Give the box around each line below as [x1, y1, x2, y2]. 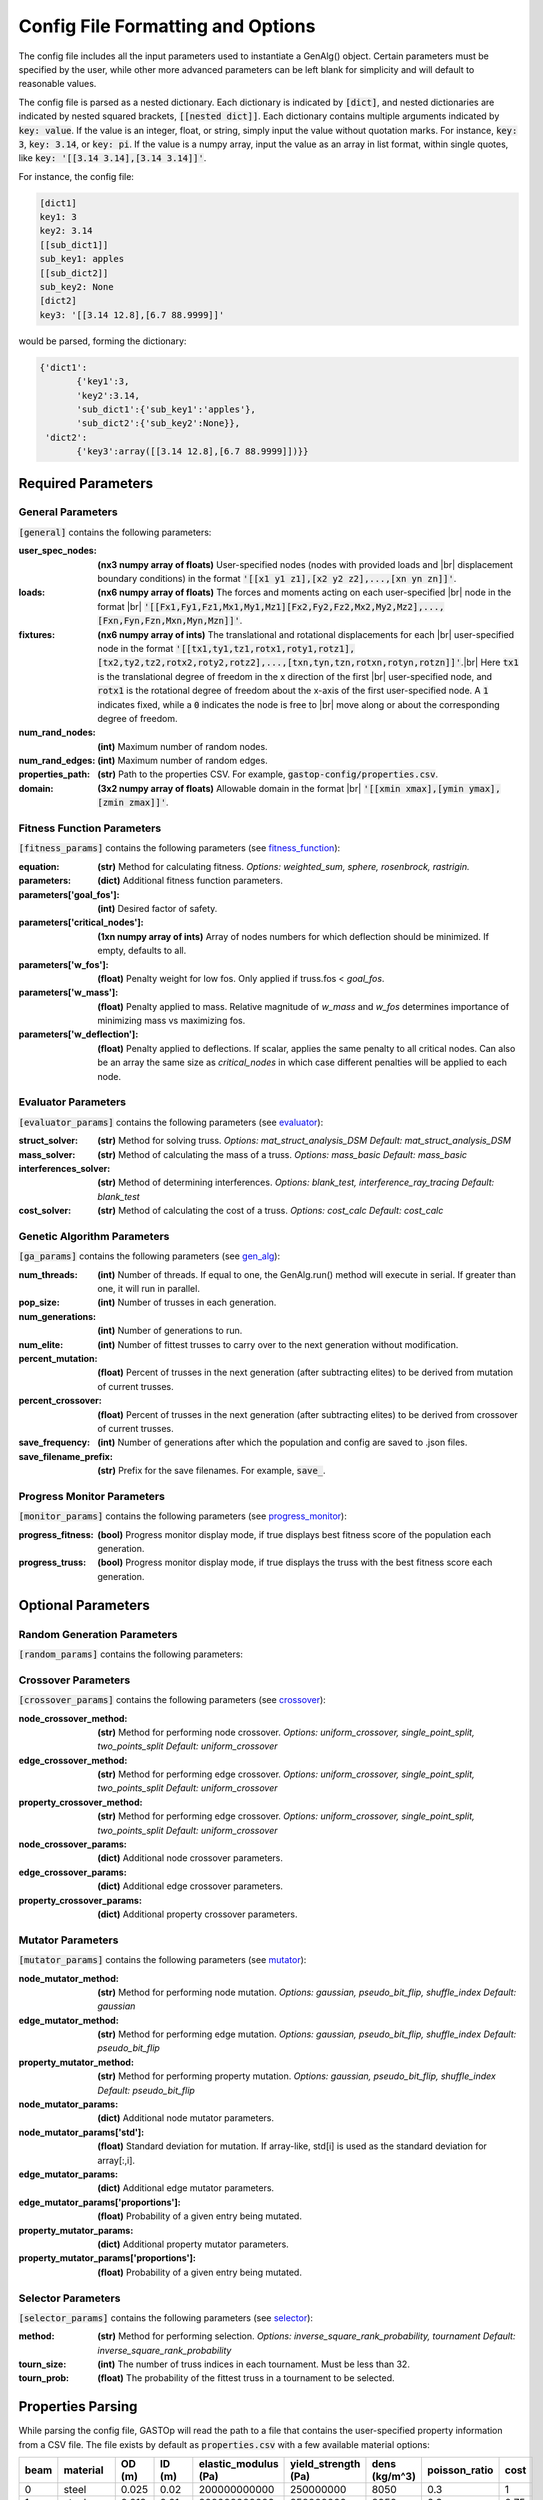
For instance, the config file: [18, 170, 135, 182]
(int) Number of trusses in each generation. [97, 1296, 277, 1309]
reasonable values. [18, 78, 97, 90]
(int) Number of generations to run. [97, 1325, 243, 1337]
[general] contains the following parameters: [18, 526, 212, 538]
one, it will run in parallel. [97, 1283, 200, 1295]
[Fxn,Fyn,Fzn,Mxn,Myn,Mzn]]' [97, 615, 240, 627]
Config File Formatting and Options [18, 15, 316, 37]
